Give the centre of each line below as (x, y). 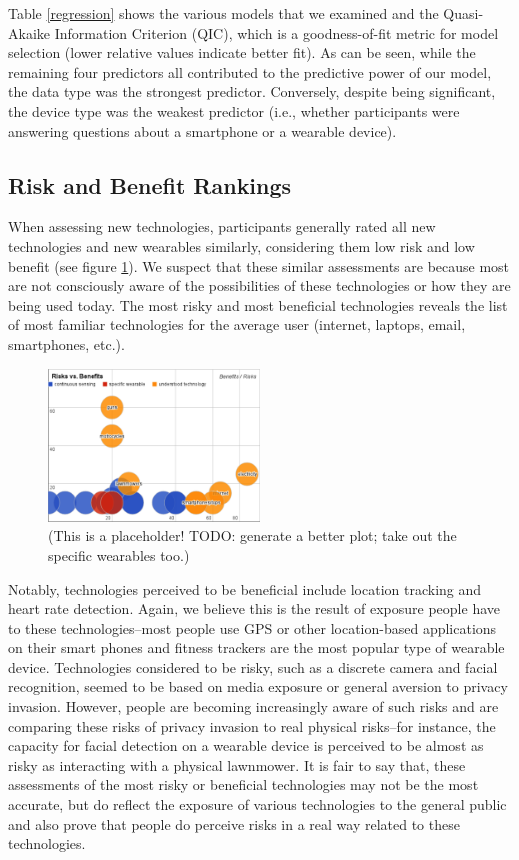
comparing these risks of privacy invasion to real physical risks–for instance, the (252, 725)
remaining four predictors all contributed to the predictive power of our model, (250, 71)
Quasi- (463, 13)
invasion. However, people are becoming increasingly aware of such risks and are (253, 706)
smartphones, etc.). (66, 343)
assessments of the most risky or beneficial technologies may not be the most (243, 784)
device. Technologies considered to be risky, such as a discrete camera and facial (253, 666)
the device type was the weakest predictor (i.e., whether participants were (234, 110)
